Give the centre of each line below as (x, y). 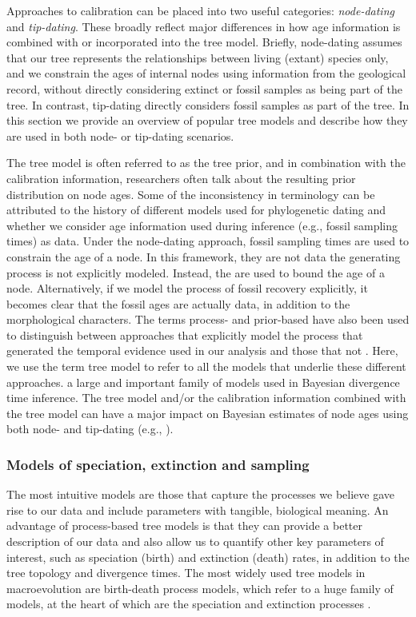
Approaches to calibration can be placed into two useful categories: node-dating (200, 10)
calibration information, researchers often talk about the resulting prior (181, 178)
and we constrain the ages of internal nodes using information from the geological (206, 73)
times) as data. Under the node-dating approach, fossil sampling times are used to (208, 241)
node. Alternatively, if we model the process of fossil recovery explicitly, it (187, 288)
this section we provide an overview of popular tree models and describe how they (207, 120)
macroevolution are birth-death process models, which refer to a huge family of (200, 588)
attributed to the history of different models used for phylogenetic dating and (196, 210)
